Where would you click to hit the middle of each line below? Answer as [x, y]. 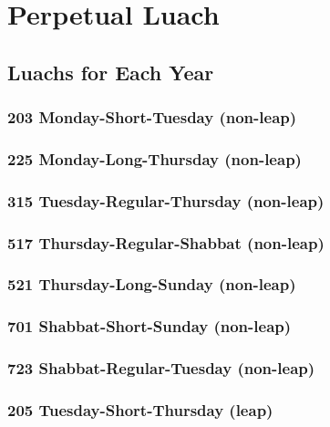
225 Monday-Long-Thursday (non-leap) [155, 158]
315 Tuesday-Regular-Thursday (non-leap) [166, 200]
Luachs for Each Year [111, 72]
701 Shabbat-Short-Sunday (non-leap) [150, 326]
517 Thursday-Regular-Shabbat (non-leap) [166, 242]
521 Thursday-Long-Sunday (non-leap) [152, 284]
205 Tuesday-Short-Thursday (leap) [140, 409]
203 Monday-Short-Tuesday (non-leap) [152, 117]
